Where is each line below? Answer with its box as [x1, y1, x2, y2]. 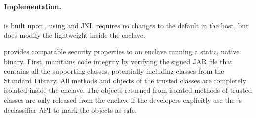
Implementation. [4, 1, 61, 11]
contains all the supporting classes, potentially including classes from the [4, 66, 224, 76]
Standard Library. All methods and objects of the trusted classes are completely [4, 75, 247, 85]
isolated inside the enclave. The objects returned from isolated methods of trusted [4, 85, 252, 95]
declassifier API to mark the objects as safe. [4, 104, 137, 115]
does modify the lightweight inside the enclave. [4, 30, 145, 40]
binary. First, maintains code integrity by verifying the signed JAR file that [4, 56, 233, 66]
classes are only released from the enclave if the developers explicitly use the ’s [4, 94, 242, 105]
